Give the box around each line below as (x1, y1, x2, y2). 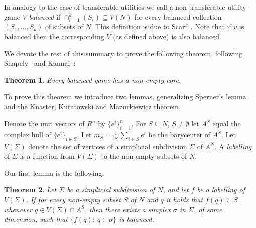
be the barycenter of (148, 129, 211, 140)
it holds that (166, 194, 203, 204)
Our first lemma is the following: (4, 167, 104, 178)
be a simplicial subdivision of (67, 184, 155, 195)
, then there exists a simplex (84, 204, 171, 214)
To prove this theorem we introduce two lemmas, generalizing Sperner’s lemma (4, 91, 246, 102)
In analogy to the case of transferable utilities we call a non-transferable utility (4, 2, 246, 12)
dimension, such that (4, 214, 68, 224)
